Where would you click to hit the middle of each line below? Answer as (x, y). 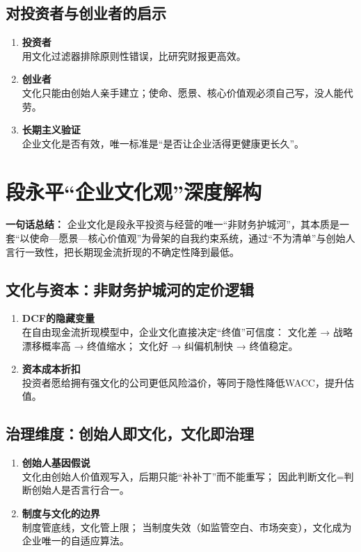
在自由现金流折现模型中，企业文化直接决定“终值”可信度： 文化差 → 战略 (187, 332)
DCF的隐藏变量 (58, 318)
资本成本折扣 (51, 369)
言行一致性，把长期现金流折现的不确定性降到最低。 (122, 251)
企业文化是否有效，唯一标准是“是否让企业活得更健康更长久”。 (163, 143)
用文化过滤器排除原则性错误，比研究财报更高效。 (134, 55)
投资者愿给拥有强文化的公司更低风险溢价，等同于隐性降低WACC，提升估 (188, 382)
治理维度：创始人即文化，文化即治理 (130, 433)
